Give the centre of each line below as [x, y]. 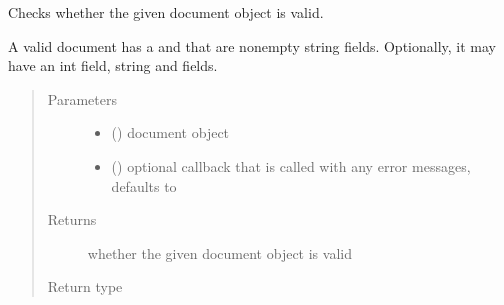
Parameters [82, 98]
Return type [85, 286]
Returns [72, 219]
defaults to [144, 185]
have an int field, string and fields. [113, 65]
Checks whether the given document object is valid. [166, 12]
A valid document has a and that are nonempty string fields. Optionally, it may [252, 45]
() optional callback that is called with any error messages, [291, 165]
